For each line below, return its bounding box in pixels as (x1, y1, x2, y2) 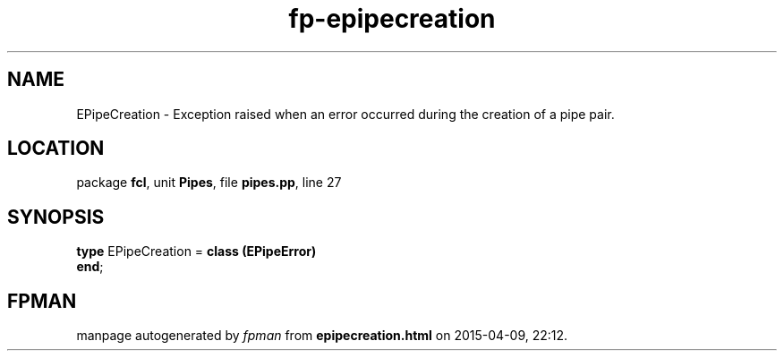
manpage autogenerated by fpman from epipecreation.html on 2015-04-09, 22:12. (76, 328, 568, 344)
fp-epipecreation (288, 4, 496, 34)
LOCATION (7, 137, 105, 160)
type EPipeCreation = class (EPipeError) (76, 243, 317, 260)
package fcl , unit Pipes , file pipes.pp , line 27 (76, 175, 342, 191)
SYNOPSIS (7, 205, 105, 228)
